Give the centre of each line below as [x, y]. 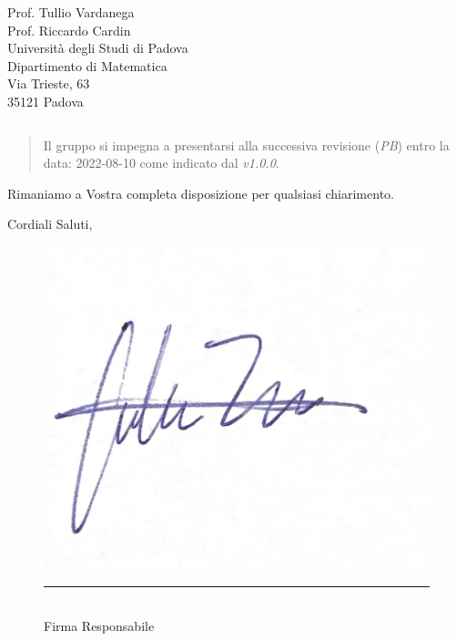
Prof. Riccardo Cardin [69, 30]
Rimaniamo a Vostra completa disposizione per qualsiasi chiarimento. [201, 193]
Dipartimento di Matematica [87, 65]
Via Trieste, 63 [49, 83]
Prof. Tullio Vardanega [71, 12]
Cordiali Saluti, [50, 224]
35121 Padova [46, 101]
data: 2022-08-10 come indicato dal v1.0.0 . [161, 163]
